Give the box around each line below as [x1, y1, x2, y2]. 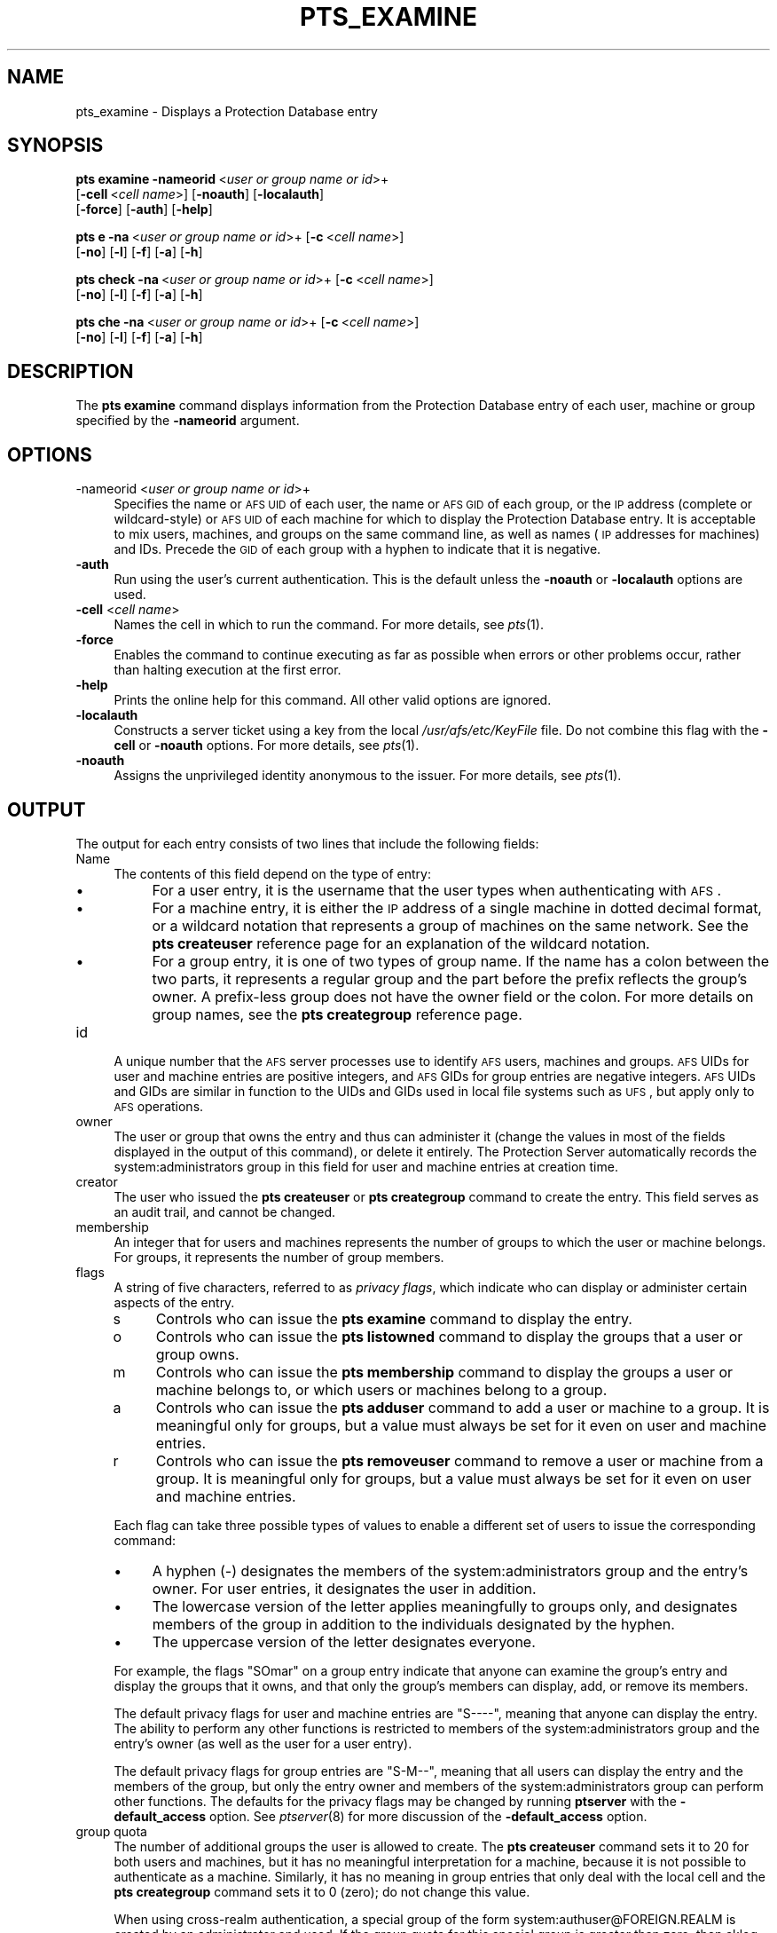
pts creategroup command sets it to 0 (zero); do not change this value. [114, 1883, 530, 1899]
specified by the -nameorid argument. [75, 413, 300, 429]
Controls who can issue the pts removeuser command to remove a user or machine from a [155, 1451, 764, 1470]
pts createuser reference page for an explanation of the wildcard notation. [152, 934, 650, 952]
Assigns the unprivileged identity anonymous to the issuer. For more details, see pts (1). [114, 768, 622, 784]
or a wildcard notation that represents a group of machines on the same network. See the [152, 916, 749, 935]
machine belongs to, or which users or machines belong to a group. [155, 1380, 608, 1399]
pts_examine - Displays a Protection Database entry [75, 103, 378, 119]
